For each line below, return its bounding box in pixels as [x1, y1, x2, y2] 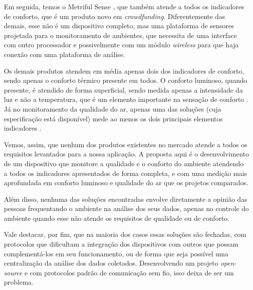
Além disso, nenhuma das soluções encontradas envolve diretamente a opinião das [4, 193, 247, 204]
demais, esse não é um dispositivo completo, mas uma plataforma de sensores [4, 20, 234, 31]
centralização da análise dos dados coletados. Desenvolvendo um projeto [4, 258, 218, 268]
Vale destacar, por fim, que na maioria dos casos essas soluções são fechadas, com [4, 229, 247, 239]
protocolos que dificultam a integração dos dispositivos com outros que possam [4, 239, 239, 249]
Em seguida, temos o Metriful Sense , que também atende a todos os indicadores [4, 1, 244, 11]
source [4, 267, 22, 277]
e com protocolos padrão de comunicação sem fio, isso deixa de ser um [24, 267, 234, 277]
